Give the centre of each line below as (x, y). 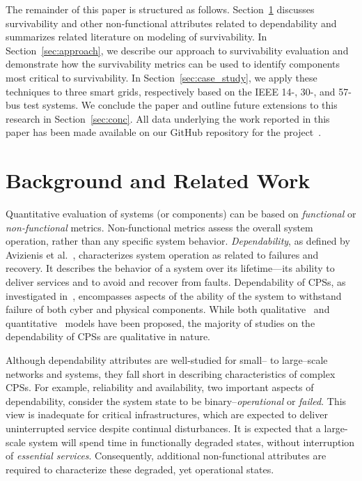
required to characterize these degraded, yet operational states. (140, 469)
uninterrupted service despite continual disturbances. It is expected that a (163, 428)
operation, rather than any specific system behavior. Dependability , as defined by (178, 241)
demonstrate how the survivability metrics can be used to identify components (173, 64)
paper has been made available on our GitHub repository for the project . (164, 132)
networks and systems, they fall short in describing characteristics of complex (171, 373)
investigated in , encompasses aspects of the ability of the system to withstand (174, 295)
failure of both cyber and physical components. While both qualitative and (168, 309)
